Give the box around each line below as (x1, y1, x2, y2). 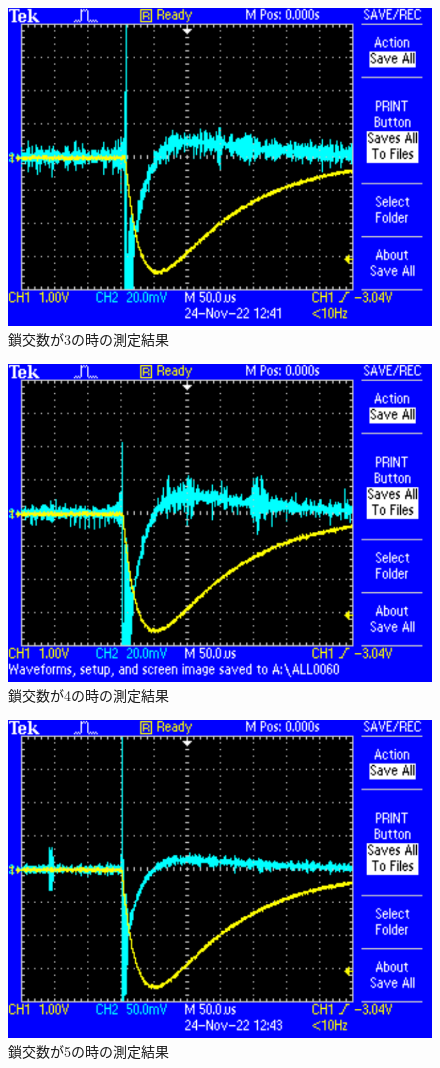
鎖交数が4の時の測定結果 (8, 685, 169, 706)
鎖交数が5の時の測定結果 (8, 1041, 169, 1062)
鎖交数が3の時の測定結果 (8, 329, 169, 350)
